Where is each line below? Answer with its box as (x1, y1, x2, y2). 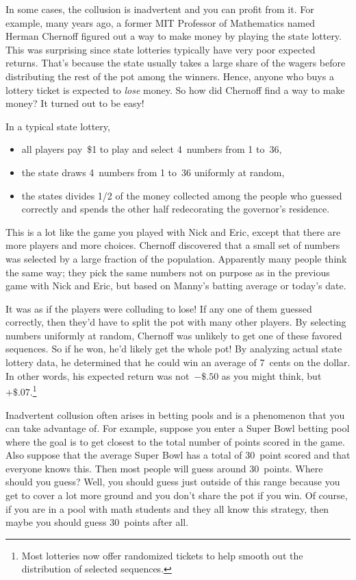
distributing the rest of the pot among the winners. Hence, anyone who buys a (5, 69, 334, 83)
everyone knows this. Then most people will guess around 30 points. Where (5, 461, 323, 475)
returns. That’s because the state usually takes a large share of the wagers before (5, 56, 346, 70)
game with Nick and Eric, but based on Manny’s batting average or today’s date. (5, 278, 346, 293)
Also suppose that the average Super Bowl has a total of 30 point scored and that (5, 448, 351, 462)
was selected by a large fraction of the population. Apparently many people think (5, 251, 347, 265)
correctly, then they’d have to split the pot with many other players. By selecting (5, 315, 346, 329)
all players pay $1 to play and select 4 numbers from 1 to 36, (21, 142, 282, 156)
